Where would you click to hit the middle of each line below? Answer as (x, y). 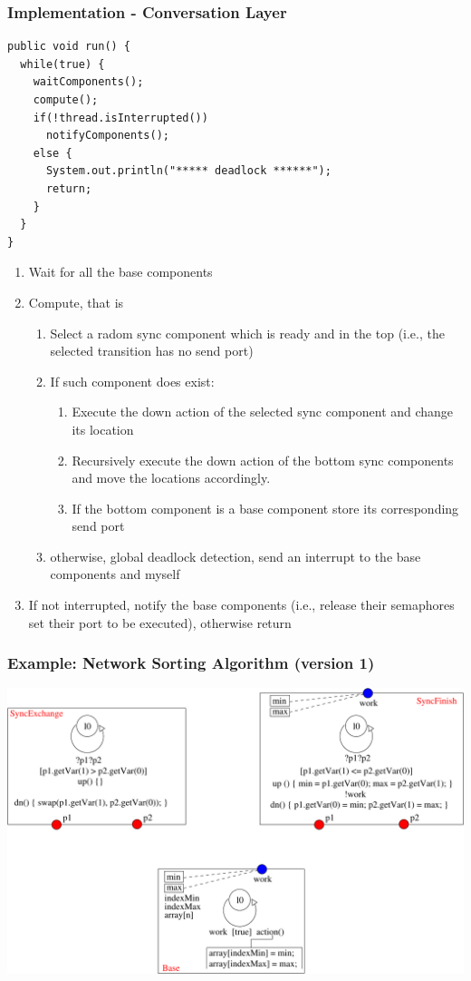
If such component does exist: (132, 381)
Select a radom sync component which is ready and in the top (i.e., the (247, 333)
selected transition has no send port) (152, 351)
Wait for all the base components (120, 272)
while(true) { (62, 64)
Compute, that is (76, 302)
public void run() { (69, 47)
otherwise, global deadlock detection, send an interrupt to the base (235, 556)
